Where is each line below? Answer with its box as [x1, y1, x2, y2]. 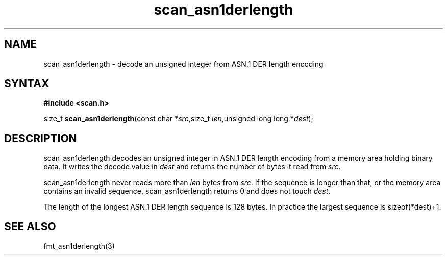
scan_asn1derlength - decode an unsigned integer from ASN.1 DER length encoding [43, 59, 324, 68]
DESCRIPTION [4, 132, 77, 145]
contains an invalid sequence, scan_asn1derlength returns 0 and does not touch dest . [43, 187, 331, 196]
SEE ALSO [4, 220, 56, 233]
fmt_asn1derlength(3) [43, 242, 115, 251]
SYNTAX [4, 77, 49, 90]
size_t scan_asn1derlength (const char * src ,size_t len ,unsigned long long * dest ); [43, 114, 313, 123]
